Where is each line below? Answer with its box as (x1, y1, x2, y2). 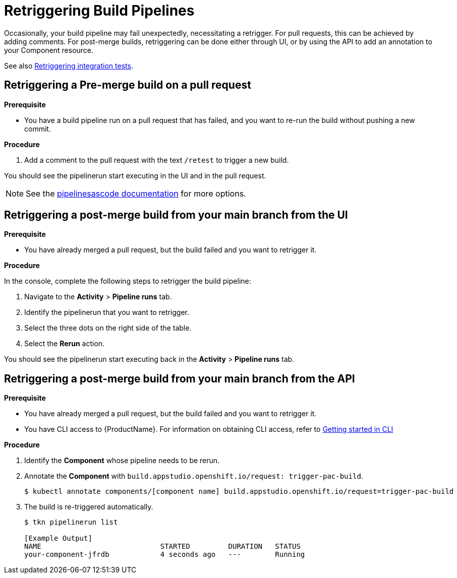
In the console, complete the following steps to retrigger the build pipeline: (4, 277, 251, 286)
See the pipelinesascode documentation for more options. (26, 188, 246, 199)
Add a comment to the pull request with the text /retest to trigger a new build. (24, 155, 289, 164)
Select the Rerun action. (24, 339, 105, 348)
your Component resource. (4, 45, 94, 54)
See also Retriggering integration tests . (4, 61, 133, 70)
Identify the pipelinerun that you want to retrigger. (24, 308, 190, 317)
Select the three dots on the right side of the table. (24, 324, 192, 333)
